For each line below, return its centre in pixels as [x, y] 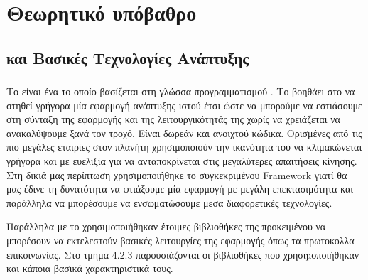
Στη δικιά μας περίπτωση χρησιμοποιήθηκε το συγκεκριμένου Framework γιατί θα [177, 174]
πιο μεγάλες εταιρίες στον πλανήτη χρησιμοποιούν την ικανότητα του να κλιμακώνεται [184, 147]
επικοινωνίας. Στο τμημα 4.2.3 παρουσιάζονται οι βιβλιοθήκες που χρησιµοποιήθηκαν [183, 254]
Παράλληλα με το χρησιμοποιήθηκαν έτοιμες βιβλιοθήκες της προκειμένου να [166, 226]
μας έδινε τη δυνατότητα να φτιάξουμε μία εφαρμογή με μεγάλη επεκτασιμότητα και [180, 189]
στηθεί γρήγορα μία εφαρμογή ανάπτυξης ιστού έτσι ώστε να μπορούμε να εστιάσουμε [184, 105]
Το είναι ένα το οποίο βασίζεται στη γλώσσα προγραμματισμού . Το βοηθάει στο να [181, 91]
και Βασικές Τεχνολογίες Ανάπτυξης [128, 57]
